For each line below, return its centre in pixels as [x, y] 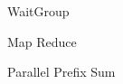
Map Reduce [42, 41]
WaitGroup [38, 11]
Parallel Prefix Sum [61, 72]
